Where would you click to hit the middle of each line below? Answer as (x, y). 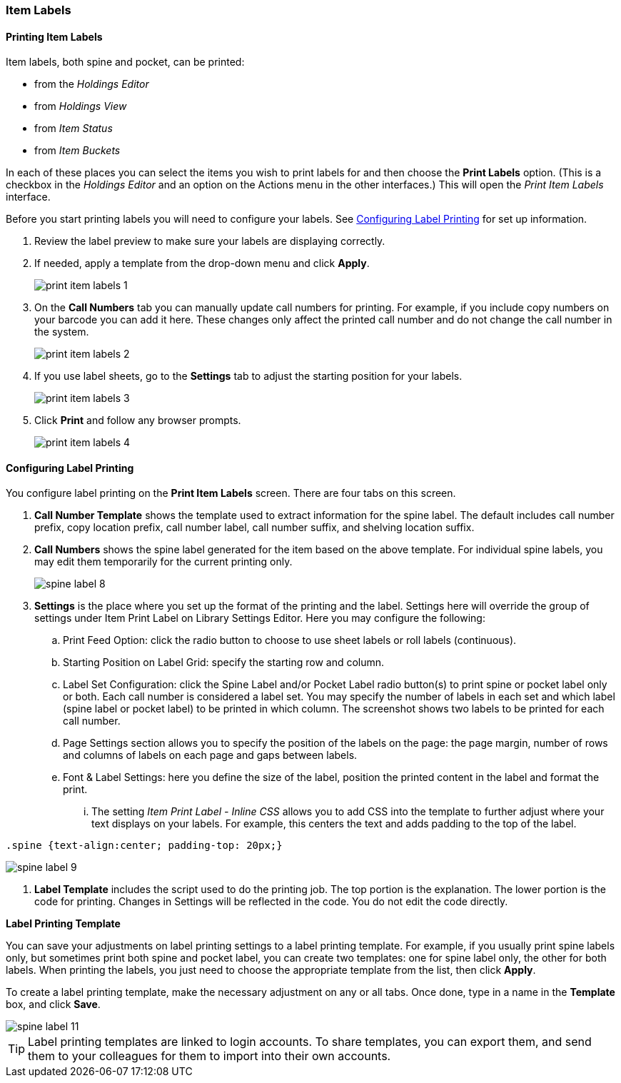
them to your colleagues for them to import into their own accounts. (209, 1056)
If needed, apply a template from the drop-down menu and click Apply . (202, 263)
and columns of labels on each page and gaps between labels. (210, 755)
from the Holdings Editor (92, 84)
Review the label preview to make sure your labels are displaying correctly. (210, 241)
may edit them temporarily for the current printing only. (163, 562)
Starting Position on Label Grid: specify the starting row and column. (224, 663)
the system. (62, 332)
